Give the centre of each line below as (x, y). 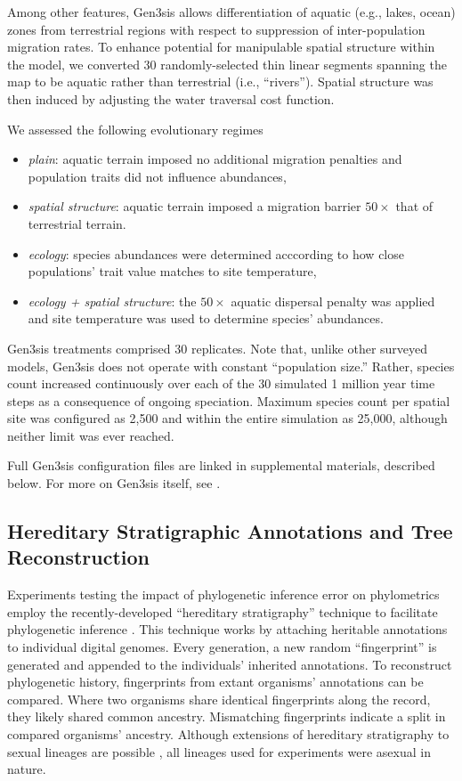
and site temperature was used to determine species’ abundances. (206, 318)
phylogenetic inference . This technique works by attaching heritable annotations (227, 629)
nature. (27, 769)
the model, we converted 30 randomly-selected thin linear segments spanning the (227, 64)
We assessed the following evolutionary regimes (135, 129)
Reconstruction (79, 557)
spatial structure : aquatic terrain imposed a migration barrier (195, 206)
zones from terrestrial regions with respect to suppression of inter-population (216, 29)
